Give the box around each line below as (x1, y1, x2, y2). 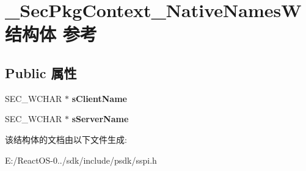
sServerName (71, 112, 129, 125)
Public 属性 (5, 63, 77, 82)
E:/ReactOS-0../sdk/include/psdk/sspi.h (5, 153, 157, 166)
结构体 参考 (5, 21, 97, 46)
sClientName (71, 92, 127, 104)
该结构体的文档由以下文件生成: (5, 133, 127, 145)
